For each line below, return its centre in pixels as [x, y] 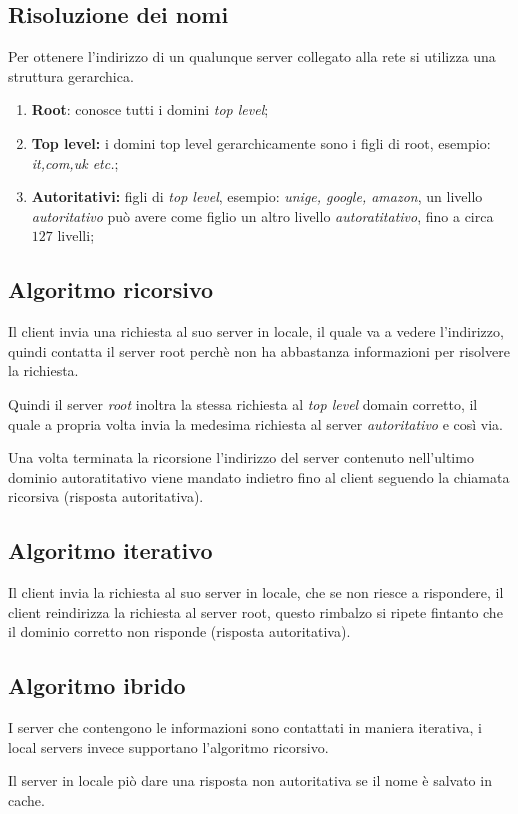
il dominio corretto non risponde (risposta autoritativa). [179, 631]
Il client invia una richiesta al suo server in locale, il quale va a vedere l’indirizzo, [256, 331]
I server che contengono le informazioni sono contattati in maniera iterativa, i [245, 727]
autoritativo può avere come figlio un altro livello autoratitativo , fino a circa [262, 215]
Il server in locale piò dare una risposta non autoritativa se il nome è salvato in [250, 780]
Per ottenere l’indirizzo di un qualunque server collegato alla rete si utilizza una [252, 56]
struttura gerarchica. [71, 75]
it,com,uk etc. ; [75, 162]
